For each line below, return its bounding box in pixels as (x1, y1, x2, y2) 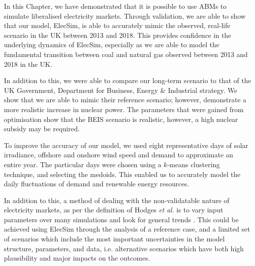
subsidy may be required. (4, 123, 80, 134)
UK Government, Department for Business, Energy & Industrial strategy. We (4, 85, 237, 95)
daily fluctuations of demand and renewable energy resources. (4, 178, 190, 189)
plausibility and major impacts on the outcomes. (4, 253, 150, 263)
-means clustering (167, 159, 220, 169)
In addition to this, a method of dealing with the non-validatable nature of (4, 195, 229, 205)
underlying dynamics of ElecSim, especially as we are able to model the (4, 39, 220, 50)
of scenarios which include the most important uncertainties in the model (4, 234, 225, 244)
